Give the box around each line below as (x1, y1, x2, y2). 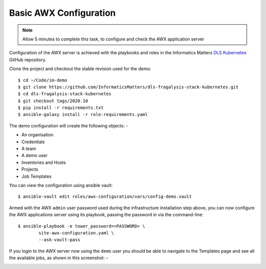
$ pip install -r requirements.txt (18, 105, 104, 111)
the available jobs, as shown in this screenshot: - (9, 255, 108, 261)
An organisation (21, 132, 54, 138)
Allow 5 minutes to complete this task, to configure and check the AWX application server (22, 36, 204, 42)
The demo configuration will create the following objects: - (9, 122, 128, 128)
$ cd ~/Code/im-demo (18, 77, 67, 83)
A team (21, 146, 36, 152)
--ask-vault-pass (38, 237, 81, 243)
